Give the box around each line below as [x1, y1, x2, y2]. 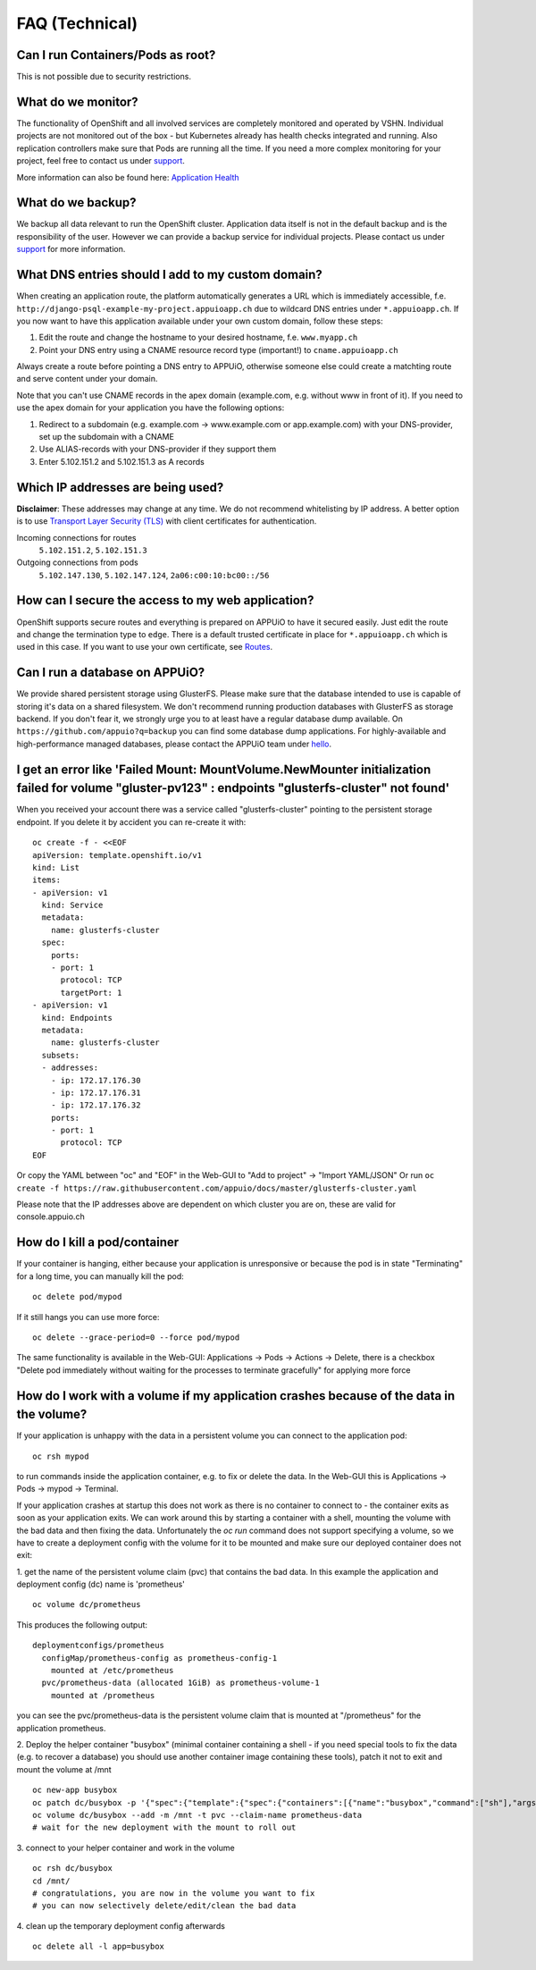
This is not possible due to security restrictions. [16, 72, 192, 82]
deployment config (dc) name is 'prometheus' [16, 1579, 185, 1590]
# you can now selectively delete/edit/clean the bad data [32, 1900, 297, 1911]
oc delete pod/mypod [32, 1292, 122, 1302]
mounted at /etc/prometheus [50, 1665, 174, 1676]
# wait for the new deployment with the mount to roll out [32, 1823, 297, 1832]
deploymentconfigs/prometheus [32, 1640, 165, 1651]
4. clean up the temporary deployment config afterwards [16, 1920, 225, 1931]
